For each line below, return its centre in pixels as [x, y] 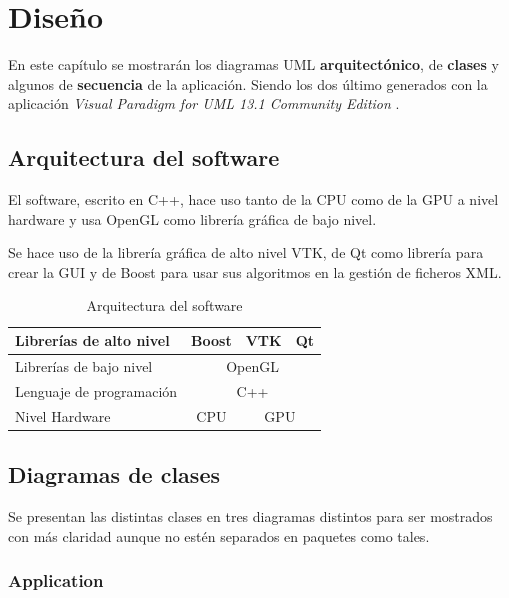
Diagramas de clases [114, 474]
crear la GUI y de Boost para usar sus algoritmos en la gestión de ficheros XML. [255, 271]
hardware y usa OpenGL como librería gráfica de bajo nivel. [192, 218]
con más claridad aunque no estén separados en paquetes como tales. [219, 535]
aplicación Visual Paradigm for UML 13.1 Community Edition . [204, 103]
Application [56, 580]
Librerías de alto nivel [92, 340]
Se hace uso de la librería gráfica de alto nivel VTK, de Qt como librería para [246, 252]
